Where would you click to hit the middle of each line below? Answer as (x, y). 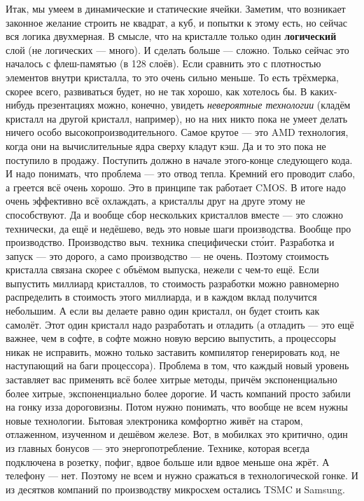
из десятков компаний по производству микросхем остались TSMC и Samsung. (175, 489)
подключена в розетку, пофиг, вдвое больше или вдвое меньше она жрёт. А (168, 461)
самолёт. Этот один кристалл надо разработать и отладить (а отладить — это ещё (180, 324)
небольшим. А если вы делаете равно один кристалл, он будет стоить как (163, 311)
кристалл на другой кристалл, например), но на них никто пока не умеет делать (177, 118)
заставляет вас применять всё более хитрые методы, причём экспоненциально (171, 379)
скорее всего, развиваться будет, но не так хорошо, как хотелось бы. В (156, 91)
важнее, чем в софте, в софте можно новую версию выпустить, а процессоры (171, 338)
